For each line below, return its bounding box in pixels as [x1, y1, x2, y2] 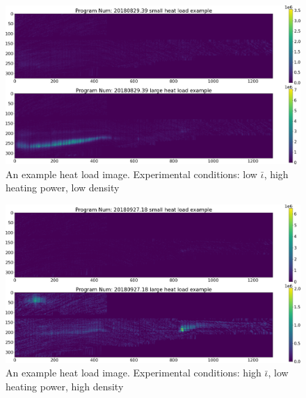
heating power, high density [6, 379, 124, 393]
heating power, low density [6, 180, 120, 195]
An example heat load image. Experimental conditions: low [6, 166, 257, 181]
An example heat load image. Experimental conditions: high [6, 365, 261, 380]
